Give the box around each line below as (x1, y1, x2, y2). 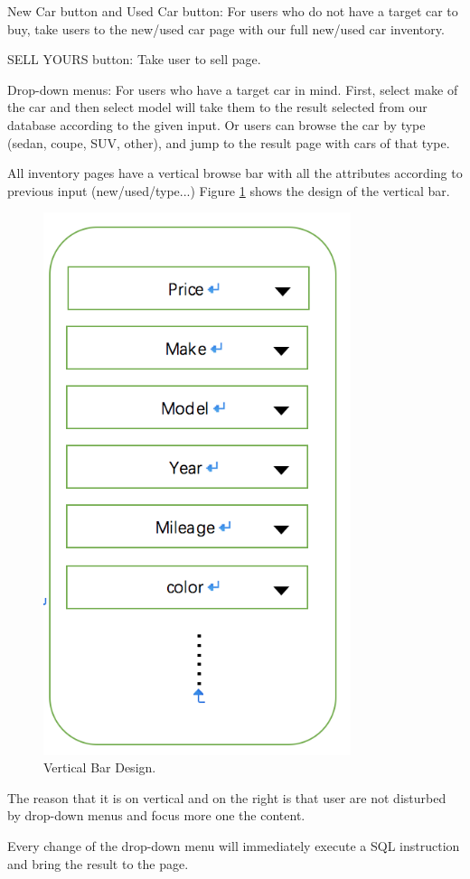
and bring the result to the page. (7, 854, 189, 873)
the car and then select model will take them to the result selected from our (7, 98, 428, 117)
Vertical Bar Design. (43, 758, 156, 777)
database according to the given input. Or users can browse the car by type (7, 115, 426, 134)
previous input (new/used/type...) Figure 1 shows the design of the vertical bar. (7, 181, 450, 200)
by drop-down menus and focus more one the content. (7, 806, 305, 825)
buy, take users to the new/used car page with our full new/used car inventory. (7, 19, 445, 38)
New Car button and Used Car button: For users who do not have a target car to (7, 2, 458, 20)
